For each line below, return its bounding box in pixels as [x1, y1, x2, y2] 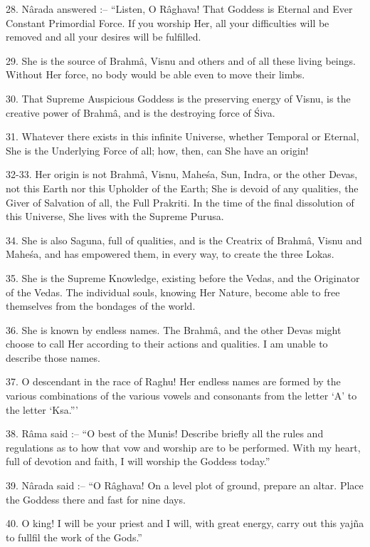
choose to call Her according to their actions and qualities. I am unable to [6, 336, 328, 351]
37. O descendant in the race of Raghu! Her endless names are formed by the [6, 374, 341, 389]
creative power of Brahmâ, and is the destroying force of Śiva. [6, 105, 275, 120]
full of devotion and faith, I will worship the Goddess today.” [6, 454, 270, 469]
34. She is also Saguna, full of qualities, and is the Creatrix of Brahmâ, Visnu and [6, 232, 362, 247]
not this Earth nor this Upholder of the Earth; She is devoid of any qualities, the [6, 180, 359, 195]
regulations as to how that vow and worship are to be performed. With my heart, [6, 439, 361, 454]
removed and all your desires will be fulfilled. [6, 29, 201, 44]
